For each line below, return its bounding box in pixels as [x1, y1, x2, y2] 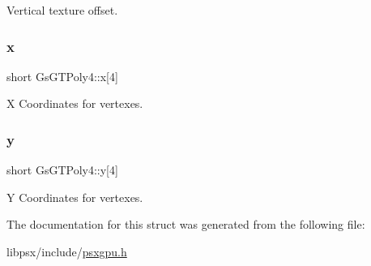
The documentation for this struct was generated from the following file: [6, 216, 365, 233]
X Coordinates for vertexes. [6, 95, 143, 112]
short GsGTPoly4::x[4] [6, 67, 118, 84]
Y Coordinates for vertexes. [6, 188, 143, 205]
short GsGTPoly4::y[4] [6, 161, 118, 178]
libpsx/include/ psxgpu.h [6, 243, 127, 260]
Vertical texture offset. [6, 2, 118, 18]
